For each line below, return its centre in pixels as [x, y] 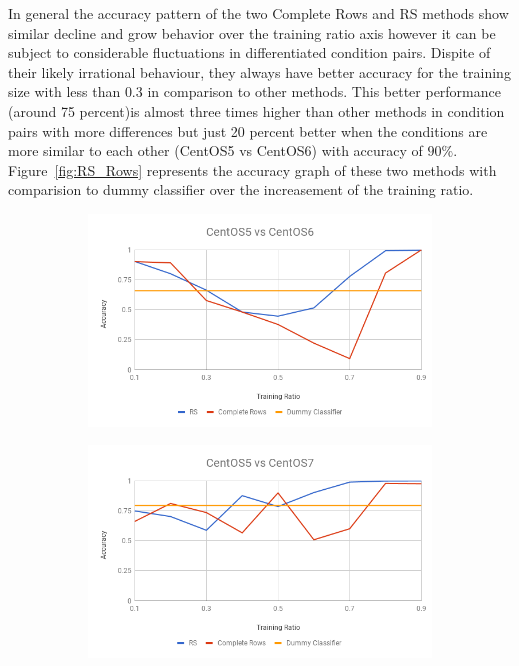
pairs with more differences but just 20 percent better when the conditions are [248, 130]
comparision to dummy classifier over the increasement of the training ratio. [241, 189]
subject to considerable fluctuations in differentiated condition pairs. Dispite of [249, 52]
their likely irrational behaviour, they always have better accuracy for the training [259, 71]
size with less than [64, 91]
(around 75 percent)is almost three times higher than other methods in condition [256, 110]
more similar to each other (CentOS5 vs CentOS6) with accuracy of [215, 150]
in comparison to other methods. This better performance [324, 91]
